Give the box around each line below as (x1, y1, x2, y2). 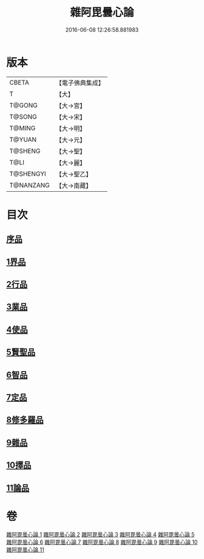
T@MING (9, 124, 36, 132)
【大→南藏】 (55, 181, 92, 189)
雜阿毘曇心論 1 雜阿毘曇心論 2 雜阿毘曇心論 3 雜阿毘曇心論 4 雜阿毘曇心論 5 (6, 530, 195, 538)
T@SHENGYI (9, 169, 47, 178)
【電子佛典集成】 (55, 79, 105, 87)
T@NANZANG (9, 181, 50, 189)
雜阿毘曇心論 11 (6, 546, 44, 553)
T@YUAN (9, 135, 37, 144)
